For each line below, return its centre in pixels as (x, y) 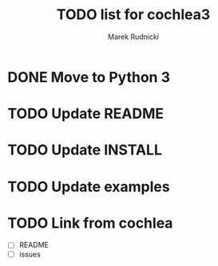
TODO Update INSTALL (85, 150)
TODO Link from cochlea (90, 223)
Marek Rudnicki (133, 37)
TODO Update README (86, 114)
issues (30, 254)
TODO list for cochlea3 (133, 15)
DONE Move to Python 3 (89, 77)
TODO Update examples (89, 187)
